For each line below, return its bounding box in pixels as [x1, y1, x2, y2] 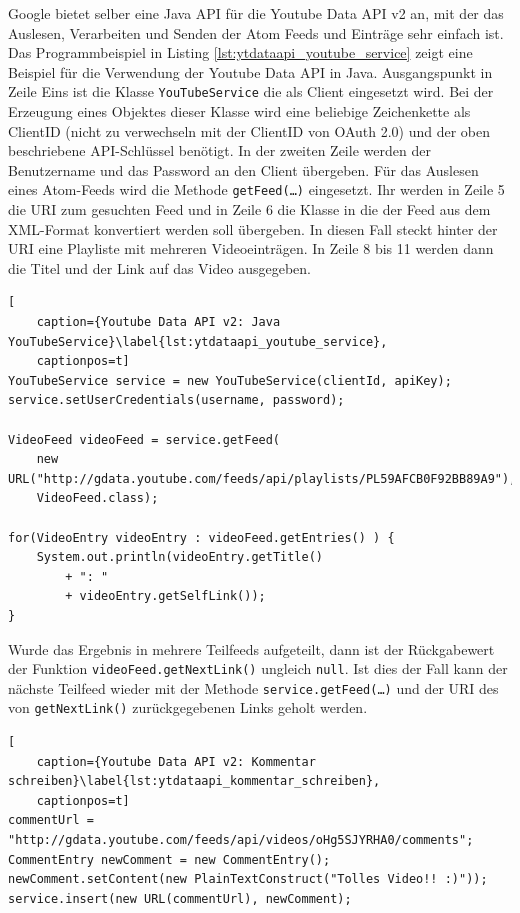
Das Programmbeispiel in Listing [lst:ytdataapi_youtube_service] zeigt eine [8, 42, 473, 63]
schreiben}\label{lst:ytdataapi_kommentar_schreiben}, [8, 774, 381, 789]
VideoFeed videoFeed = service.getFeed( [8, 432, 281, 447]
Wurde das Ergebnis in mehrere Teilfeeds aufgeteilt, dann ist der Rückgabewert [8, 638, 495, 659]
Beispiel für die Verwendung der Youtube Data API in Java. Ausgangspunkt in [8, 61, 493, 82]
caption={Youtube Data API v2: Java [36, 315, 281, 330]
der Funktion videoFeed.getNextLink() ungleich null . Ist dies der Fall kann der [8, 658, 508, 679]
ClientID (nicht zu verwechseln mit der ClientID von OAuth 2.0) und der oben [8, 120, 491, 141]
